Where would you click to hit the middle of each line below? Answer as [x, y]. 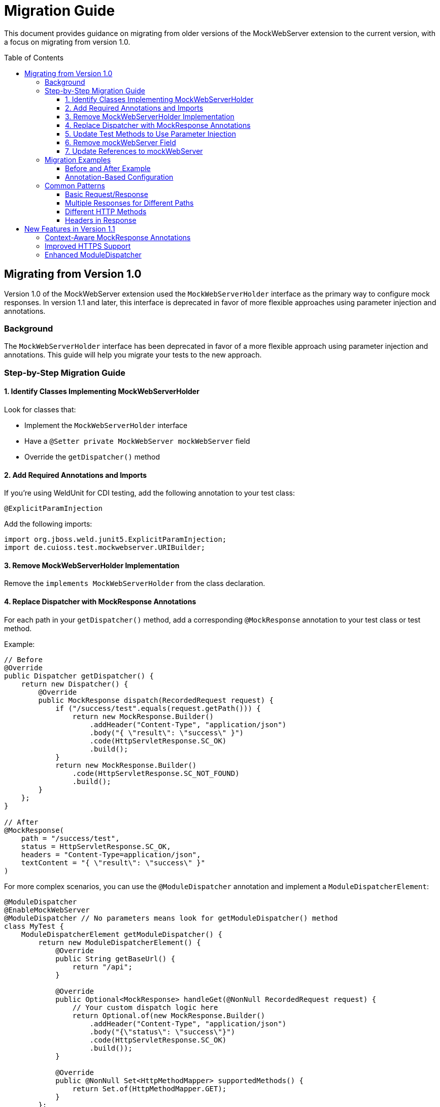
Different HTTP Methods [106, 211]
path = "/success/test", [70, 838]
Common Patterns [75, 185]
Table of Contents [34, 57]
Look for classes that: [40, 409]
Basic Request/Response [107, 194]
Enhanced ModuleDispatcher [93, 254]
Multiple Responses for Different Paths [129, 203]
